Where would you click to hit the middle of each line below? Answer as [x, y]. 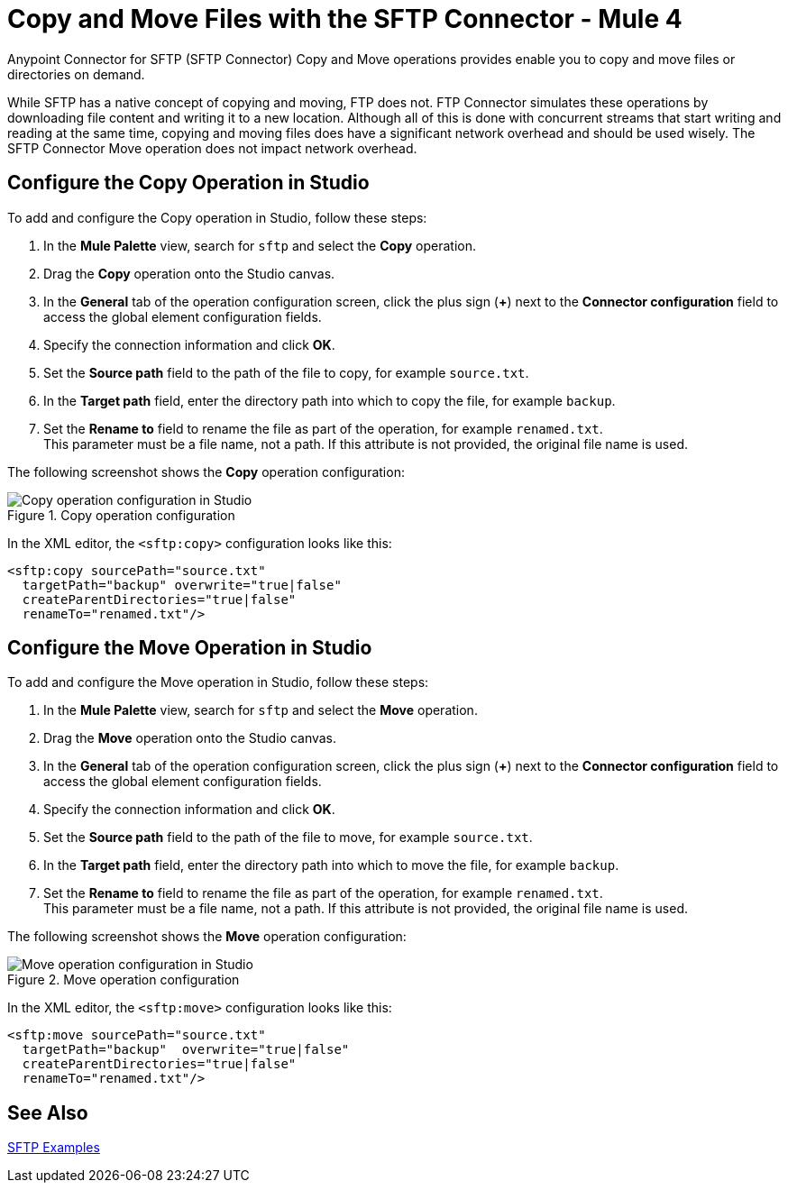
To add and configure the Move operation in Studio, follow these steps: [218, 682]
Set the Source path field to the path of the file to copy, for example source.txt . [286, 372]
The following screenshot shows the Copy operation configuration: [206, 471]
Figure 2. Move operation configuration [124, 980]
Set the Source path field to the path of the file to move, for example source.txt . [288, 838]
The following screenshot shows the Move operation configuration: [207, 937]
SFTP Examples [54, 1148]
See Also [48, 1112]
